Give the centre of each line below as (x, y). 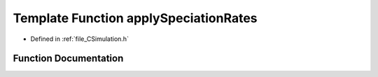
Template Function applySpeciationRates (135, 18)
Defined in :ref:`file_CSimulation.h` (80, 39)
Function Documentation (68, 59)
